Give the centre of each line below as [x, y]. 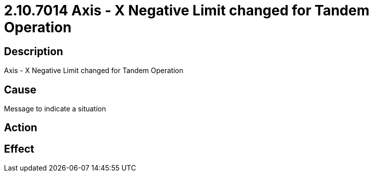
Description [34, 51]
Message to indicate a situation [55, 109]
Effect [19, 149]
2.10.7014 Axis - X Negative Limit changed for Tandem [187, 10]
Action [21, 128]
